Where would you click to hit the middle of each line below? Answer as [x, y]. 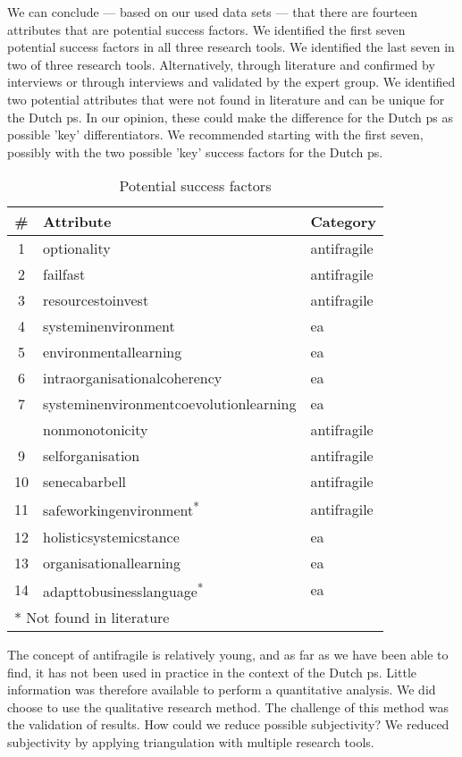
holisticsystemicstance [111, 536]
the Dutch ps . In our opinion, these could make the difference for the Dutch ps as [231, 117]
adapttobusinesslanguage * [123, 589]
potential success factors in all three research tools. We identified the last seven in [231, 47]
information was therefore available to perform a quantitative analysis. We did [222, 690]
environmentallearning [113, 352]
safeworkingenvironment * [121, 509]
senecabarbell [85, 482]
